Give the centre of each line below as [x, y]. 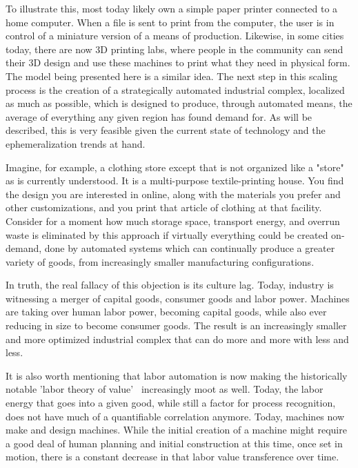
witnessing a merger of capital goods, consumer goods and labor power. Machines [178, 298]
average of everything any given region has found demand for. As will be [159, 116]
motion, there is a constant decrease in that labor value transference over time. [172, 457]
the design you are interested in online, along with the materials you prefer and [173, 194]
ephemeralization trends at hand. [76, 143]
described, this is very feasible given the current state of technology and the [166, 130]
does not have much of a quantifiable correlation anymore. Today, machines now [175, 416]
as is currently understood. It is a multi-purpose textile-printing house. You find [175, 181]
